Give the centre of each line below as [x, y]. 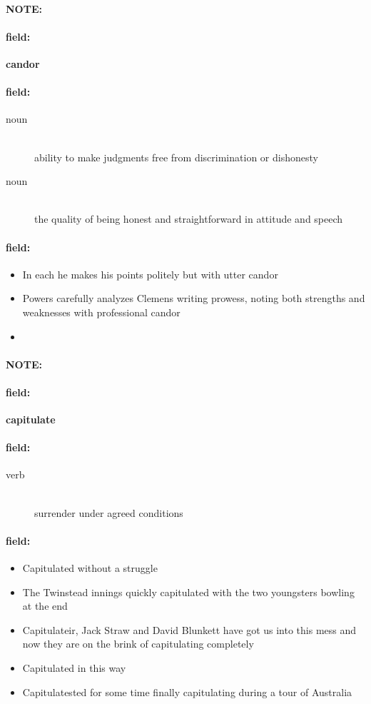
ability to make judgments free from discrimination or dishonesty [176, 157]
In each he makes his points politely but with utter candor [150, 274]
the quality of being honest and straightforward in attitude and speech [189, 219]
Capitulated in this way [74, 668]
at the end [45, 606]
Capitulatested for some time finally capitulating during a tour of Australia [187, 692]
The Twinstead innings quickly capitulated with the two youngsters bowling [188, 592]
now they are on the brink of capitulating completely [138, 644]
